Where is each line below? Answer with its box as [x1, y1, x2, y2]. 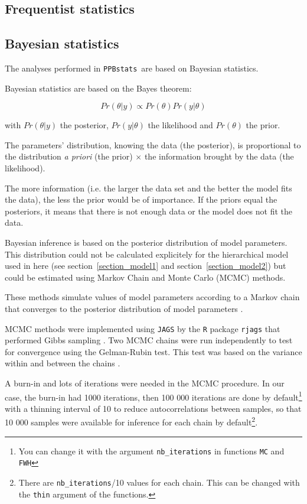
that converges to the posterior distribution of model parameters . [5, 302, 243, 314]
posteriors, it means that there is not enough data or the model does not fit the [5, 204, 293, 217]
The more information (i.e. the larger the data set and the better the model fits [5, 181, 292, 194]
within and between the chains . [5, 357, 120, 369]
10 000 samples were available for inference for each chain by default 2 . [5, 414, 258, 428]
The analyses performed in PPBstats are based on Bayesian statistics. [5, 61, 259, 74]
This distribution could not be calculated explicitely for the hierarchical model [5, 248, 289, 260]
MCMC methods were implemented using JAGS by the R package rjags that [5, 322, 280, 334]
